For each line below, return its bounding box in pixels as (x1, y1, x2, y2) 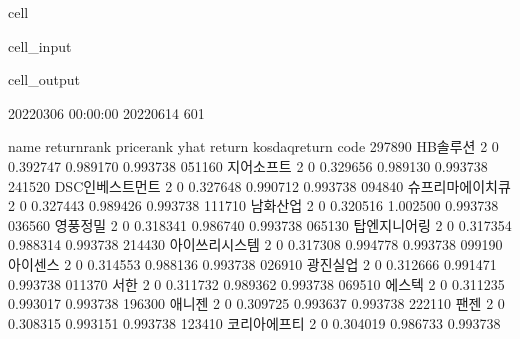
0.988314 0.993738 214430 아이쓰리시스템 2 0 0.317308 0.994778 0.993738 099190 (8, 234, 503, 255)
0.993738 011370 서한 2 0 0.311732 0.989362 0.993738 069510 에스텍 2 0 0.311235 (8, 273, 505, 294)
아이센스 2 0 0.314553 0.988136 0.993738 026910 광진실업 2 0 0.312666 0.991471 (8, 253, 497, 274)
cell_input (8, 35, 72, 56)
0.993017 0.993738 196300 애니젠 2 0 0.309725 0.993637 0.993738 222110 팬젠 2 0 (8, 293, 505, 314)
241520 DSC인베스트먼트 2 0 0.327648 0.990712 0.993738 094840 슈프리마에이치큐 (8, 175, 511, 196)
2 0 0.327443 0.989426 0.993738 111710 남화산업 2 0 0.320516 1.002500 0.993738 (8, 195, 499, 216)
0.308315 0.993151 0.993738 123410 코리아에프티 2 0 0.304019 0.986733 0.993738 (8, 312, 501, 333)
